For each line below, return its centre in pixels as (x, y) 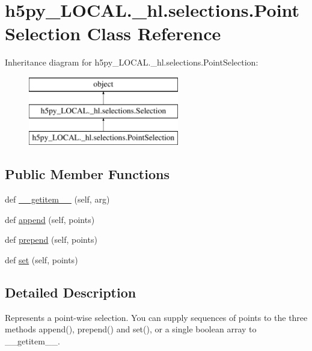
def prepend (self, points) (51, 240)
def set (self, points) (41, 259)
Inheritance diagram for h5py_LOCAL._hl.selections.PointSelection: (132, 62)
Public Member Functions (87, 174)
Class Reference (154, 33)
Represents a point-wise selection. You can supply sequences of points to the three (156, 317)
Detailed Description (71, 292)
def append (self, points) (50, 219)
